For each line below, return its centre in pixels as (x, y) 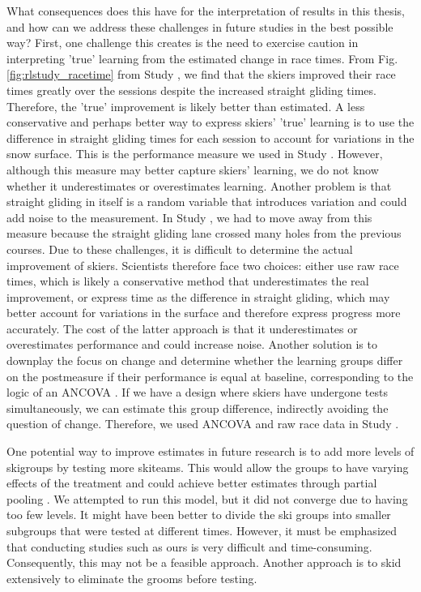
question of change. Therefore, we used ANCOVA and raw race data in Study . (203, 424)
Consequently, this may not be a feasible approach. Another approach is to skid (204, 562)
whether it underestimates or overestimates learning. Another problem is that (199, 185)
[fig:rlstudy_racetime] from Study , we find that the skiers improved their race (201, 74)
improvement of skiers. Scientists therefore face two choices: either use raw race (203, 265)
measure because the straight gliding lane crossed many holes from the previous (204, 233)
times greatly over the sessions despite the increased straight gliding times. (191, 90)
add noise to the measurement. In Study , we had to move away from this (189, 217)
